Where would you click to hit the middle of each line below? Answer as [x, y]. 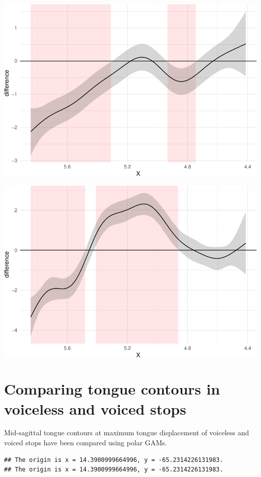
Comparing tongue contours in [112, 389]
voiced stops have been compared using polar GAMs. [86, 443]
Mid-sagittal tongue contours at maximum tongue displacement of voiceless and [127, 433]
